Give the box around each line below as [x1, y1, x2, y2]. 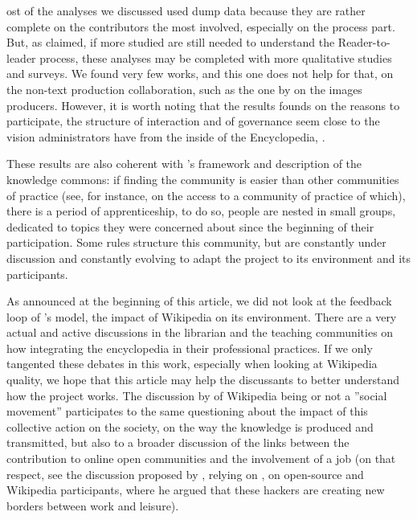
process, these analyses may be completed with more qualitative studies [39, 49, 392, 66]
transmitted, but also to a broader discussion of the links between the [6, 434, 350, 451]
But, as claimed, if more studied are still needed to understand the [6, 34, 335, 51]
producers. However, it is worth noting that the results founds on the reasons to [6, 96, 400, 113]
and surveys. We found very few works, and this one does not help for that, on [6, 65, 394, 82]
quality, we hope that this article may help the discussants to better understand [6, 371, 400, 388]
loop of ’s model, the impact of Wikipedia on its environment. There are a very [6, 308, 397, 325]
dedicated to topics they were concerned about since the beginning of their [6, 218, 374, 235]
